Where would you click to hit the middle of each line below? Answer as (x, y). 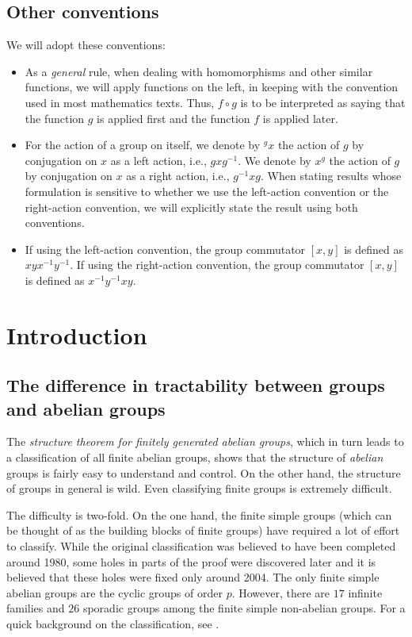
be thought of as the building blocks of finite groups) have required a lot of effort (203, 530)
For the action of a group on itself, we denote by (143, 145)
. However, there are (281, 592)
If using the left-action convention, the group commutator (165, 249)
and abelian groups (86, 408)
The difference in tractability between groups (196, 385)
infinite (365, 592)
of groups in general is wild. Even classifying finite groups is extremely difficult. (199, 488)
